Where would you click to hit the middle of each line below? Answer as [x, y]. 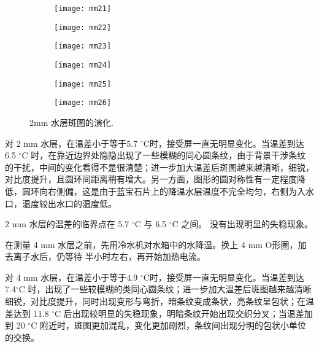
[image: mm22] [83, 27]
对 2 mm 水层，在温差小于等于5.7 [71, 143]
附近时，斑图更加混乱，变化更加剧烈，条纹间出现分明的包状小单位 [173, 325]
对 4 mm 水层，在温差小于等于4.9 [71, 277]
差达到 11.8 [27, 313]
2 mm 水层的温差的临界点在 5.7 [67, 224]
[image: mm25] [83, 84]
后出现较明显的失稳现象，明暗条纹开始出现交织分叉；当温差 [184, 313]
